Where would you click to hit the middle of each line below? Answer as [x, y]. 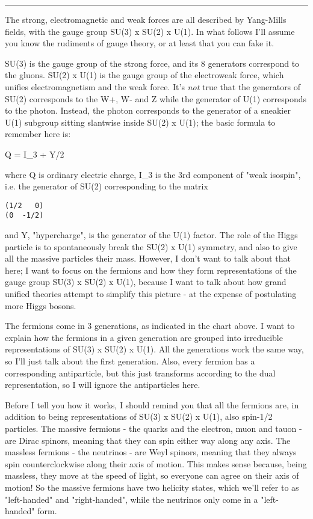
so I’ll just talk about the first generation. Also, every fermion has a [130, 361]
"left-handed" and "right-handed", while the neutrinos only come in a [132, 499]
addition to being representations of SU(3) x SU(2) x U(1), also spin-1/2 [139, 416]
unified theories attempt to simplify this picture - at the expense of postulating [151, 293]
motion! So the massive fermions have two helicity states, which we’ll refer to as [152, 487]
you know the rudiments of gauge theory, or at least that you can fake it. [140, 43]
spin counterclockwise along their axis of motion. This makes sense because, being [156, 463]
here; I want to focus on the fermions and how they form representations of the [151, 270]
